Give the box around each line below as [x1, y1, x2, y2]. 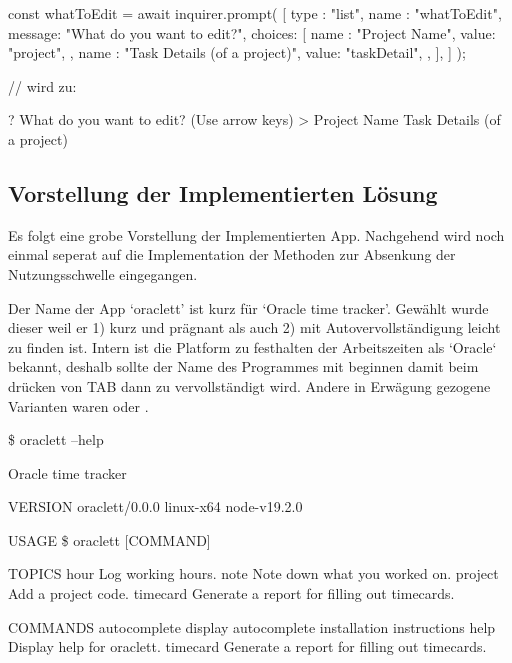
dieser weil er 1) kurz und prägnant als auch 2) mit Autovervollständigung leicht [8, 317, 501, 338]
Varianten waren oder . [8, 395, 149, 416]
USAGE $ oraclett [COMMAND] [8, 529, 211, 550]
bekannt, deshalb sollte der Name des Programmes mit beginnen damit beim [8, 356, 479, 377]
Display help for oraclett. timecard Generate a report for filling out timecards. [8, 636, 487, 657]
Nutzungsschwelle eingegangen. [8, 263, 198, 284]
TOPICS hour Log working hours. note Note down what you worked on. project [8, 563, 499, 584]
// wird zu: [8, 75, 77, 96]
